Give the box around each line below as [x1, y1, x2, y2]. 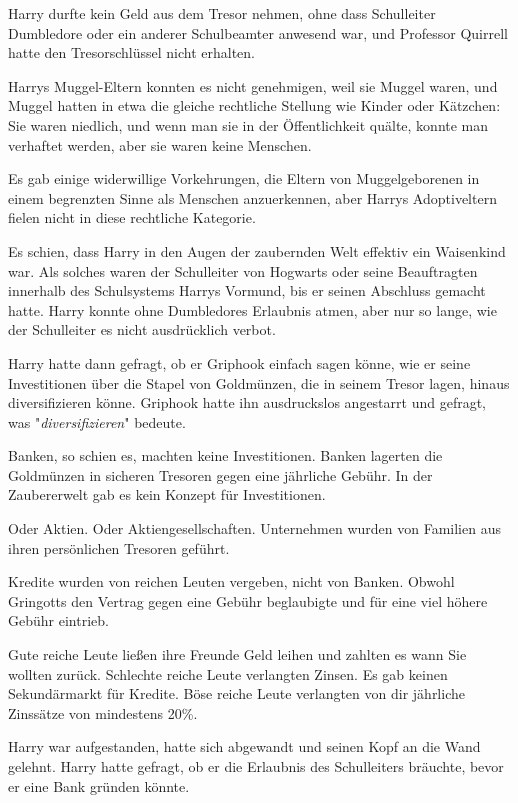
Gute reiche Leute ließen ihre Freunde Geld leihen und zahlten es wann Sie [8, 644, 467, 665]
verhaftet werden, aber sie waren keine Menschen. [8, 134, 312, 155]
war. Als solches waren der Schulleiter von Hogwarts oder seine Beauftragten [8, 260, 478, 281]
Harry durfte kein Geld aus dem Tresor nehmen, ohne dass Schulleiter [8, 3, 436, 23]
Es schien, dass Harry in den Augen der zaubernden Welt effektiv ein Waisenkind [8, 240, 506, 261]
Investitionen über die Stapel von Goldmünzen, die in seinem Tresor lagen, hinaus [8, 372, 510, 393]
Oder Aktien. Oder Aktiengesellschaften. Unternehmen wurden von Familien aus [8, 518, 501, 539]
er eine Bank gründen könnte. [8, 775, 190, 796]
